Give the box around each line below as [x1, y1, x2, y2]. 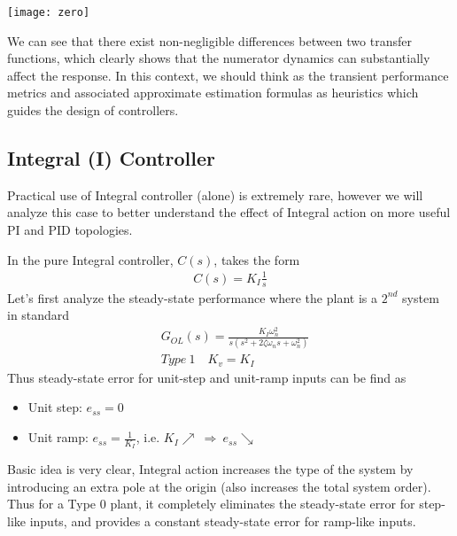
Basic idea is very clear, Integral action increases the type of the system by [7, 460, 414, 478]
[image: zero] [7, 6, 90, 19]
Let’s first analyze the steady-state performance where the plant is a [7, 288, 377, 307]
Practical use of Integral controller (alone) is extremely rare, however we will [7, 185, 423, 204]
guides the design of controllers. [7, 101, 179, 120]
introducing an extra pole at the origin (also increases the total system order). [7, 477, 431, 495]
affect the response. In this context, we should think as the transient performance [7, 66, 449, 84]
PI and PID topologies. [7, 221, 133, 239]
